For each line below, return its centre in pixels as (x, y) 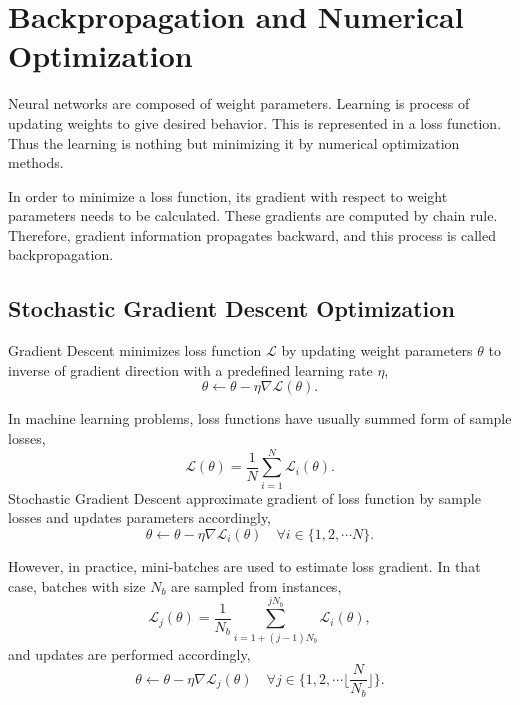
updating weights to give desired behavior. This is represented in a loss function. (255, 122)
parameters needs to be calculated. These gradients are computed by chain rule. (253, 215)
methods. (36, 162)
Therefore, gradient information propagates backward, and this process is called (252, 234)
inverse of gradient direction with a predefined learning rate (190, 369)
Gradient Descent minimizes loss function (135, 350)
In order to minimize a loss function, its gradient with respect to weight (228, 195)
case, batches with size (77, 585)
